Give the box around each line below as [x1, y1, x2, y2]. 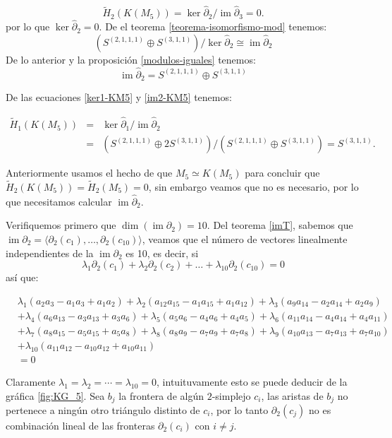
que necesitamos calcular [6, 194, 112, 208]
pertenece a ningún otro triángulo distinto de [6, 402, 200, 417]
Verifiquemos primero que [6, 218, 116, 232]
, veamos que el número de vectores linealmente [142, 231, 348, 246]
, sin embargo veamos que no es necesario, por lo [148, 179, 359, 194]
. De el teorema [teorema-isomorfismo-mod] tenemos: [99, 19, 327, 34]
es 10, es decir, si [125, 245, 199, 260]
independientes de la [6, 245, 94, 260]
